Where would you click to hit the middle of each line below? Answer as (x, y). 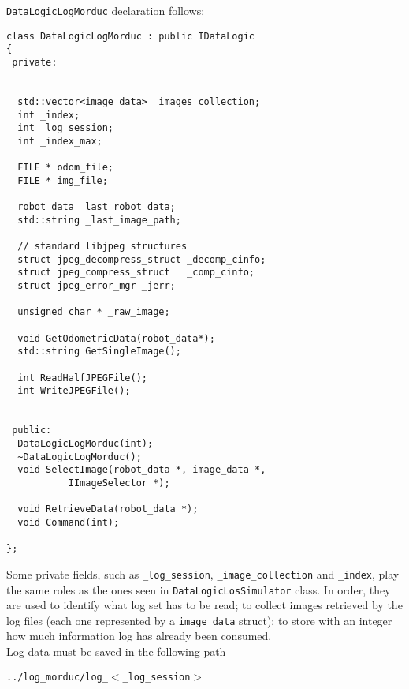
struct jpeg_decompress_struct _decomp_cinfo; (142, 259)
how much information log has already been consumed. (139, 636)
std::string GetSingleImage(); (99, 352)
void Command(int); (69, 522)
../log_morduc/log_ (57, 677)
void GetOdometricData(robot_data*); (116, 338)
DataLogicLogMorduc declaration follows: (106, 10)
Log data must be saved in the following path (116, 652)
